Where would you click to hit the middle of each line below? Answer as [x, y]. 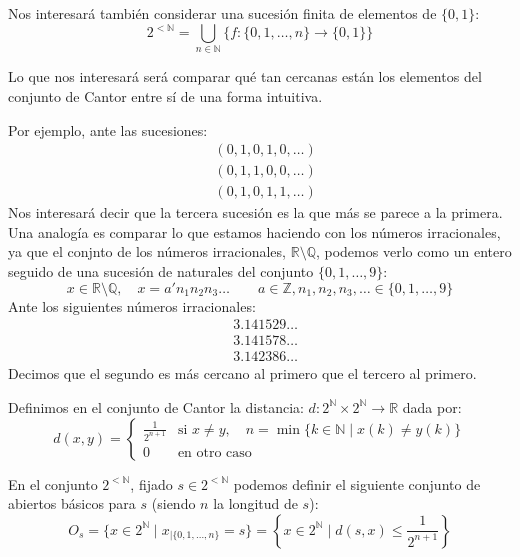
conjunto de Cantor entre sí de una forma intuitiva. [165, 96]
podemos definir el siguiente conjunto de [357, 483]
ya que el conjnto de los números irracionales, [147, 251]
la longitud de [255, 503]
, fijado [151, 483]
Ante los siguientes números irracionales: [132, 305]
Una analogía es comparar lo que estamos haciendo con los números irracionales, [254, 231]
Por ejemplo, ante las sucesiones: [108, 129]
